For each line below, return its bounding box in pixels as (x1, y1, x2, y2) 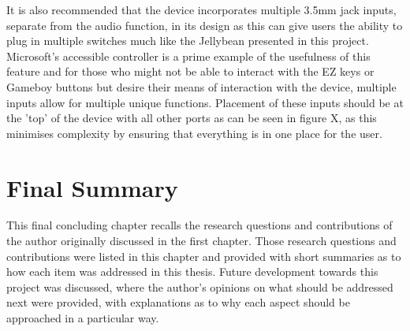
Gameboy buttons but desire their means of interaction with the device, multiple (6, 78, 397, 95)
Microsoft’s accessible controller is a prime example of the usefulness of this (6, 47, 371, 64)
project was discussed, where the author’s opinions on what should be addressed (6, 278, 393, 295)
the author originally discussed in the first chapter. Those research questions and (6, 232, 397, 249)
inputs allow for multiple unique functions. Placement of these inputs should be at (6, 94, 404, 110)
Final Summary (6, 171, 178, 203)
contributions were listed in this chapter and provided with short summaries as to (6, 247, 401, 264)
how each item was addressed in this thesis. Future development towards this (6, 263, 378, 280)
